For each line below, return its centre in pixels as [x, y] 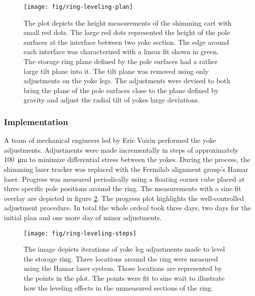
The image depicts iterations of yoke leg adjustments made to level [125, 249]
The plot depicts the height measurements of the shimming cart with [128, 22]
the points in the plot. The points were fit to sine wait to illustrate [124, 278]
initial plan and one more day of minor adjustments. [83, 217]
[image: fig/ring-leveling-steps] [80, 233]
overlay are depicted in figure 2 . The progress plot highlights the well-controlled [124, 198]
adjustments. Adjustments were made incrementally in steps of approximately [121, 149]
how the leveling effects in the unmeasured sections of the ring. [118, 287]
